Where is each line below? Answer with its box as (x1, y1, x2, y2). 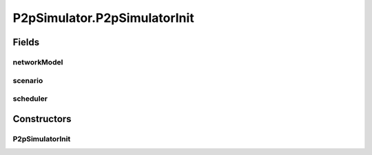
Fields (12, 36, 40, 48)
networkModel (12, 57, 63, 67)
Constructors (12, 113, 72, 125)
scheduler (12, 94, 48, 104)
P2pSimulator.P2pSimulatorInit (12, 10, 194, 25)
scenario (12, 75, 43, 85)
